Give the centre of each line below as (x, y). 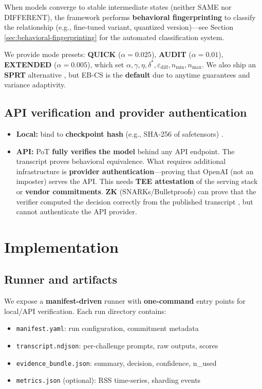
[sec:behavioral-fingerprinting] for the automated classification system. (114, 37)
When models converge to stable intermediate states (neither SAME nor (118, 7)
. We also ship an (229, 64)
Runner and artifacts (61, 279)
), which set (106, 64)
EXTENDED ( (31, 64)
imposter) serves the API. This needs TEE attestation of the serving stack (137, 181)
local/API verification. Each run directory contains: (85, 311)
